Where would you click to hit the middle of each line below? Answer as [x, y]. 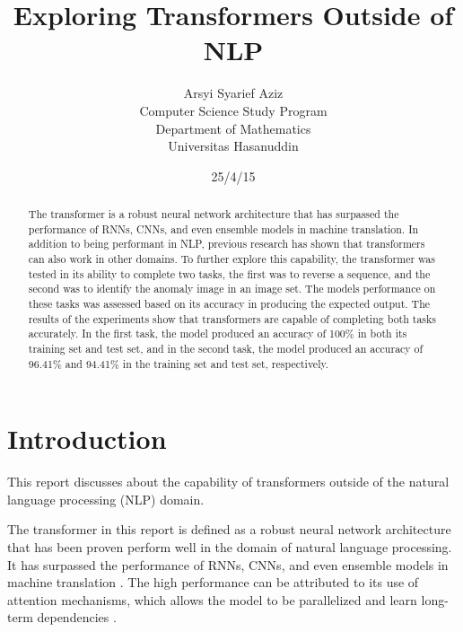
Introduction [87, 439]
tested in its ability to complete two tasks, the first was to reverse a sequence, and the [229, 273]
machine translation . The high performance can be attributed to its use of [213, 582]
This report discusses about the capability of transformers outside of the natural [228, 482]
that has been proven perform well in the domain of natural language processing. [230, 547]
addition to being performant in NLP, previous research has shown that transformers [227, 244]
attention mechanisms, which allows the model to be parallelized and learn [212, 599]
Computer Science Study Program [233, 110]
